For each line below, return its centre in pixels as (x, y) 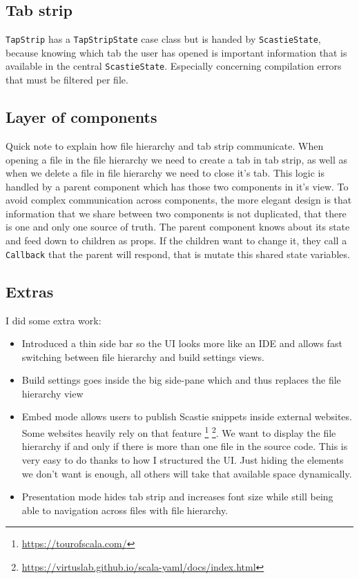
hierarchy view (52, 393)
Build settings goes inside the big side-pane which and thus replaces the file (181, 380)
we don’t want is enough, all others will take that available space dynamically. (187, 473)
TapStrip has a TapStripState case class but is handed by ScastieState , (163, 39)
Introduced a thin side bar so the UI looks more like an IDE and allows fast (182, 343)
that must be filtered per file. (67, 80)
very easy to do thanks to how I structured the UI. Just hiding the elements (183, 459)
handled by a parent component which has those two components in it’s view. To (177, 186)
